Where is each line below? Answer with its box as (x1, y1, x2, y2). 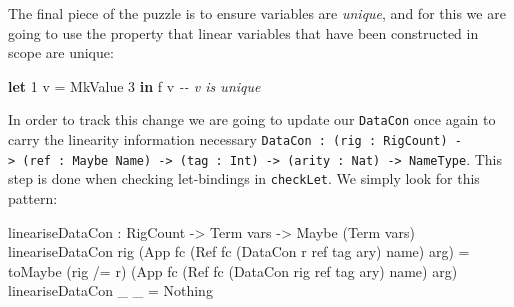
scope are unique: (8, 42, 114, 63)
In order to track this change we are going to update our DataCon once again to (8, 109, 496, 130)
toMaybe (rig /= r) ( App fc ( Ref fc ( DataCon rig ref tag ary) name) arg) (8, 260, 458, 281)
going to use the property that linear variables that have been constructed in (8, 22, 479, 43)
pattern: (8, 188, 58, 208)
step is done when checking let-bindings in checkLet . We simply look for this (8, 168, 480, 189)
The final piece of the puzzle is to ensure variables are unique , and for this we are (8, 3, 506, 23)
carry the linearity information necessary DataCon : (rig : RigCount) (8, 129, 448, 150)
